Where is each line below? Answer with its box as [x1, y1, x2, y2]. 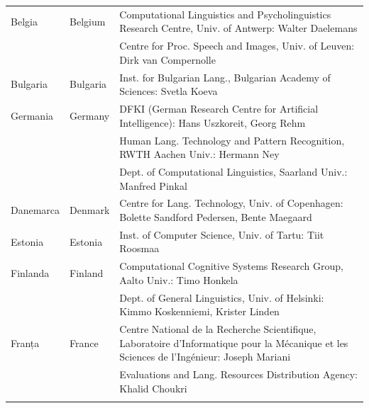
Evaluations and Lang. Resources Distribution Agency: [119, 367, 358, 382]
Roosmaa [119, 241, 160, 256]
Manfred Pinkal [119, 178, 187, 193]
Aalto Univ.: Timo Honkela [119, 272, 238, 287]
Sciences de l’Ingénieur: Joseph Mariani [119, 349, 291, 364]
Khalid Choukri [119, 380, 187, 395]
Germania [11, 108, 54, 123]
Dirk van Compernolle [119, 52, 216, 67]
